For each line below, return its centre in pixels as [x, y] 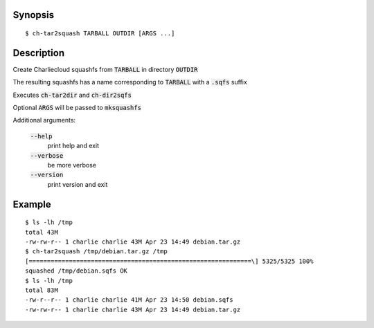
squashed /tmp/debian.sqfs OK [77, 271]
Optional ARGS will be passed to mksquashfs [77, 108]
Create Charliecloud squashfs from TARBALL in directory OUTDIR [105, 69]
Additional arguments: [44, 120]
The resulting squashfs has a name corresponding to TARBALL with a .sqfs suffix [130, 82]
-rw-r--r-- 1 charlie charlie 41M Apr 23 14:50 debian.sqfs [129, 300]
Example [32, 204]
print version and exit [78, 184]
